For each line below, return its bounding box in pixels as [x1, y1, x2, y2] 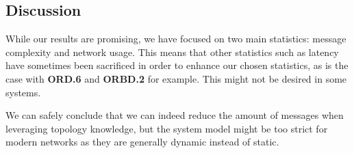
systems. [5, 85, 41, 99]
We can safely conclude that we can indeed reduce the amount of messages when [5, 108, 344, 122]
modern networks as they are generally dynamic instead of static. [5, 135, 279, 149]
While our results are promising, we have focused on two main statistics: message [5, 31, 346, 46]
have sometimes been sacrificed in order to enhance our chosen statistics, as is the [5, 58, 349, 72]
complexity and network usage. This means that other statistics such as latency [5, 44, 339, 59]
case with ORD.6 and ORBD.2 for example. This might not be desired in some [5, 71, 347, 85]
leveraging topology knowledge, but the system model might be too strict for [5, 121, 328, 135]
